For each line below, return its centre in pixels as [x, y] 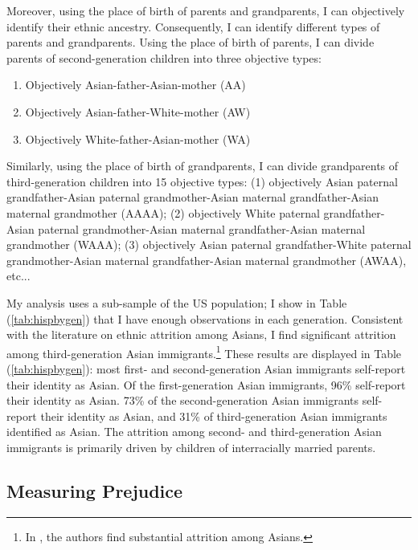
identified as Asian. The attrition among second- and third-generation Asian [194, 432]
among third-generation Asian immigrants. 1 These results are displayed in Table [204, 352]
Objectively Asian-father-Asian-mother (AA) [135, 85]
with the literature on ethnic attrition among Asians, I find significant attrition [201, 334]
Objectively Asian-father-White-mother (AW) [138, 111]
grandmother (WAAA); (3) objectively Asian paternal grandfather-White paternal [209, 244]
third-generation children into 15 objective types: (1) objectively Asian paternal [202, 181]
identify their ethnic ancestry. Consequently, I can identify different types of [193, 26]
